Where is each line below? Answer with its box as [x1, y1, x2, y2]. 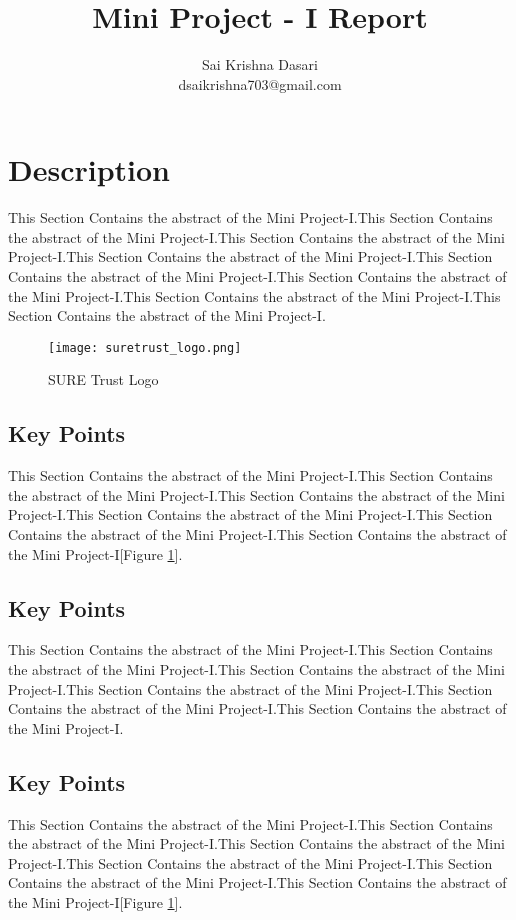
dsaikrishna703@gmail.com [178, 73, 342, 94]
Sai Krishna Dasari [202, 54, 318, 75]
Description [8, 149, 171, 190]
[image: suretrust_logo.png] [48, 340, 242, 355]
